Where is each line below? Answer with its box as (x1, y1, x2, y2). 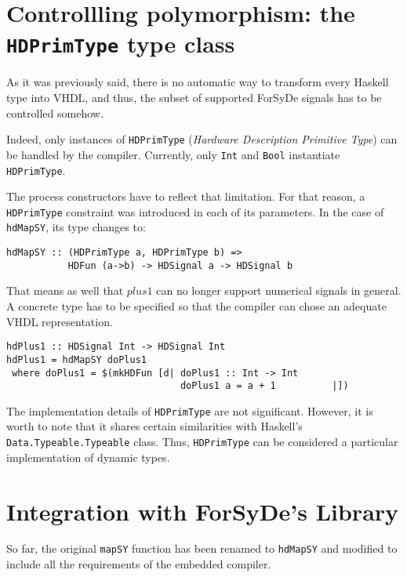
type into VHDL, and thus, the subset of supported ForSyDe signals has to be (6, 89, 382, 106)
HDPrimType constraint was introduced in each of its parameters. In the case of (6, 203, 384, 220)
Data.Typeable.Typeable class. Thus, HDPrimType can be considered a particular (6, 434, 398, 450)
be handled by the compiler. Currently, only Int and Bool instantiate (6, 146, 340, 162)
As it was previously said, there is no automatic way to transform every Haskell (6, 74, 389, 90)
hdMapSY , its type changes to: (6, 219, 146, 235)
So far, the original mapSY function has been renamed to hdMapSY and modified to (6, 540, 398, 557)
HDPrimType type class (6, 27, 235, 60)
